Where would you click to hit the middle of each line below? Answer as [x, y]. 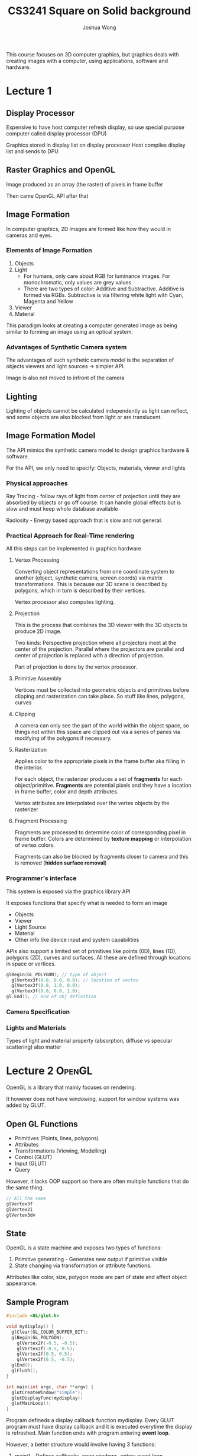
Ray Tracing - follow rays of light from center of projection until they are [93, 496]
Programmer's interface [41, 878]
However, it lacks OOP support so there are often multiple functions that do [98, 1181]
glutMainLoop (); [31, 1403]
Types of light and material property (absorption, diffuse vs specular [89, 1041]
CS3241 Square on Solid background [99, 11]
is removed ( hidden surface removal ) [61, 863]
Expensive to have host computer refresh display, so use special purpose [95, 127]
